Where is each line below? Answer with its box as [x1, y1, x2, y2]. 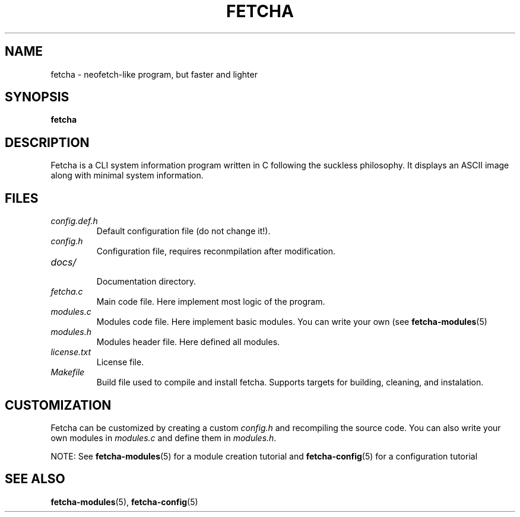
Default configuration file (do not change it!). [96, 226, 271, 237]
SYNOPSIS [5, 90, 69, 105]
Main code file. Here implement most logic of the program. [96, 296, 325, 307]
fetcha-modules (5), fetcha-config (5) [50, 496, 198, 507]
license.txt [50, 347, 91, 358]
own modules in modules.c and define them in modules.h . [50, 432, 277, 443]
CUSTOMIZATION [5, 397, 112, 413]
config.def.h [50, 216, 98, 226]
